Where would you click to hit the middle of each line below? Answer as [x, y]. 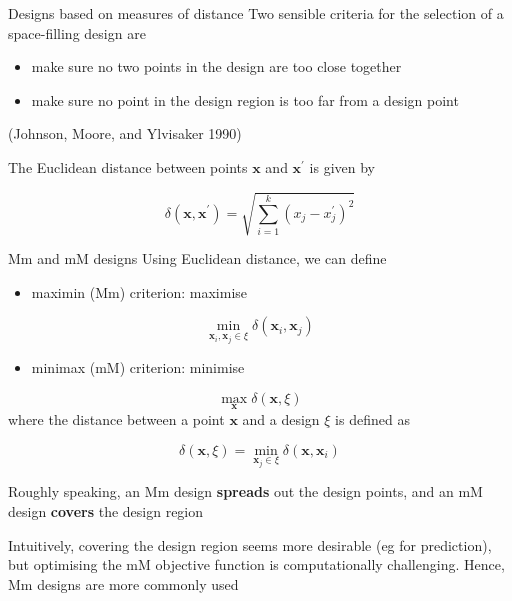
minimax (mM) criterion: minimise [138, 367]
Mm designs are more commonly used [123, 583]
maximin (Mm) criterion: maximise [139, 291]
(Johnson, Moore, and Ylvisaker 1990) [125, 133]
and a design [281, 418]
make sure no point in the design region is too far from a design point [245, 99]
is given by [342, 166]
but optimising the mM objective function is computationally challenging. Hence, [256, 564]
